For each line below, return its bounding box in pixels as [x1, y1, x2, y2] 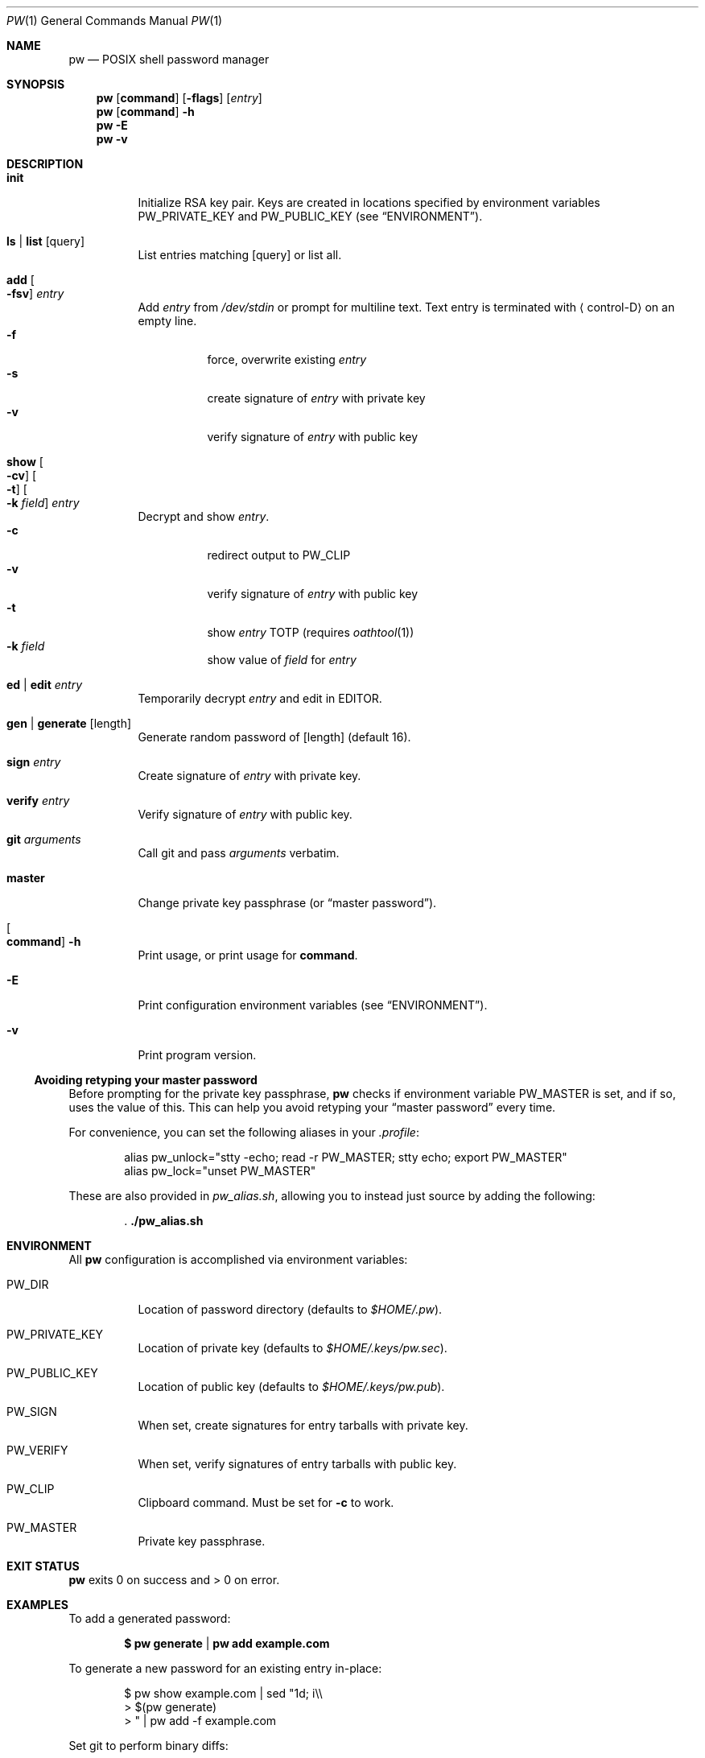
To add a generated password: [68, 1611, 231, 1625]
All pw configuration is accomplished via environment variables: [68, 1252, 408, 1266]
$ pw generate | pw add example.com [124, 1636, 330, 1650]
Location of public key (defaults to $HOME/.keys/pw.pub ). [138, 1380, 445, 1393]
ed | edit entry [6, 678, 83, 691]
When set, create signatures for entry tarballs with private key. [138, 1418, 468, 1432]
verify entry [6, 794, 70, 807]
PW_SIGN [6, 1405, 57, 1418]
